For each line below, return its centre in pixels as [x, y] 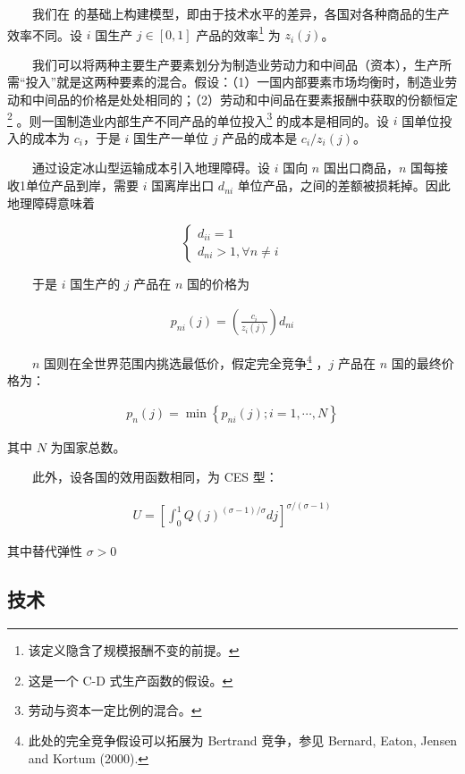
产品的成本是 [260, 137]
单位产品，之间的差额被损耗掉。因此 [344, 185]
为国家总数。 [88, 446]
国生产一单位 [171, 137]
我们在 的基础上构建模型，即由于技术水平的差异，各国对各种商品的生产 [241, 13]
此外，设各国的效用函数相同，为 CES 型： [155, 477]
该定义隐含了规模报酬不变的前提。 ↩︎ [134, 650]
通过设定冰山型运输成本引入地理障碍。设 [151, 168]
